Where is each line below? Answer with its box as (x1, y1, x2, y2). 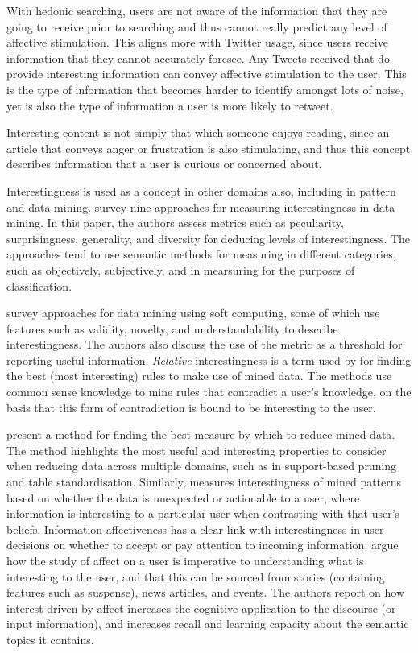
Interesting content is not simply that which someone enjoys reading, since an (6, 124, 390, 141)
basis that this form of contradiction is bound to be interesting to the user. (6, 399, 376, 415)
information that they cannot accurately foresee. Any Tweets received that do (6, 49, 390, 66)
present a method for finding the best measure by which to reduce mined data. (6, 426, 395, 443)
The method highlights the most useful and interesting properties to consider (6, 441, 387, 458)
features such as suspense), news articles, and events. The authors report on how (6, 584, 405, 601)
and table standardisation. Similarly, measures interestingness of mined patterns (6, 473, 402, 490)
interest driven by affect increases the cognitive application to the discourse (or (6, 599, 396, 616)
